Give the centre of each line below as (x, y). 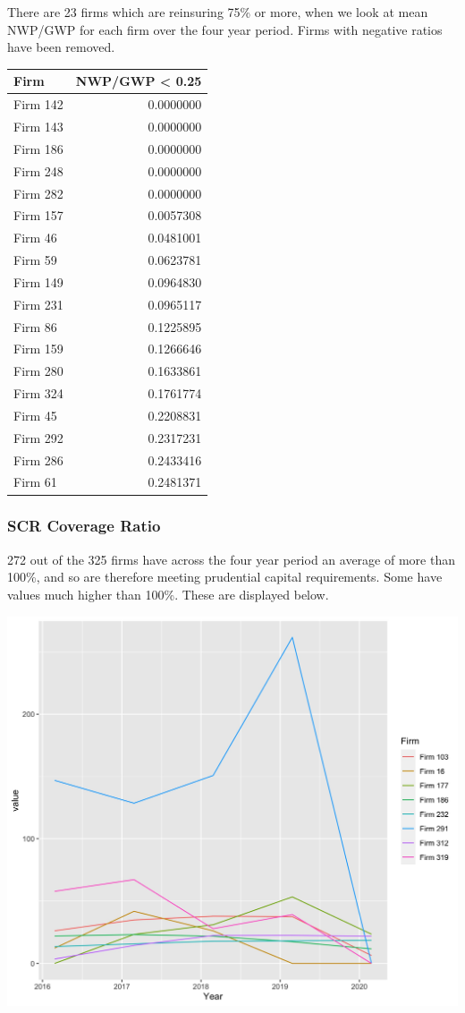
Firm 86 (35, 326)
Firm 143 (38, 126)
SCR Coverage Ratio (84, 526)
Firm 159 (38, 349)
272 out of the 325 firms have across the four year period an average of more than (231, 559)
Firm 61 (35, 482)
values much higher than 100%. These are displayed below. (168, 594)
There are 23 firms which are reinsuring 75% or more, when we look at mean (218, 12)
